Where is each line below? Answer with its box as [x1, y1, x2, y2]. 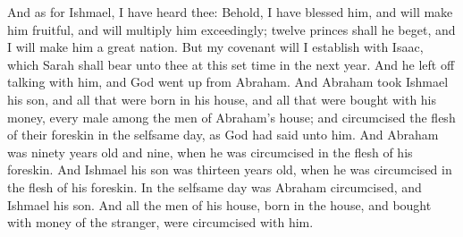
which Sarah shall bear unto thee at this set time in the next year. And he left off [7, 55, 455, 73]
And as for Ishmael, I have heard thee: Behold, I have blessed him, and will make [7, 3, 453, 21]
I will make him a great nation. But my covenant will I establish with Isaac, [7, 38, 424, 56]
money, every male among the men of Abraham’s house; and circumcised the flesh [7, 107, 456, 126]
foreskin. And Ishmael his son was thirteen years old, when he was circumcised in [7, 160, 452, 179]
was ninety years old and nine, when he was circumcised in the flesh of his [7, 142, 413, 161]
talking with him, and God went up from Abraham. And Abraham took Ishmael [7, 72, 449, 91]
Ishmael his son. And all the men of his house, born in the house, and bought [7, 195, 432, 214]
